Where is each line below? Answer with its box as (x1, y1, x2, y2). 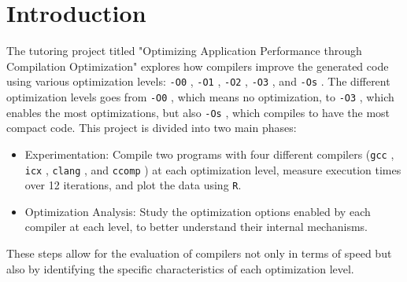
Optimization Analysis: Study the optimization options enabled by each (24, 203, 371, 219)
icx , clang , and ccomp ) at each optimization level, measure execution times (24, 161, 401, 178)
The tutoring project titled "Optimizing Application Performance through (6, 42, 362, 59)
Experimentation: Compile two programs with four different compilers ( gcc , (24, 145, 394, 162)
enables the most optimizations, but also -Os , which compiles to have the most (6, 104, 390, 120)
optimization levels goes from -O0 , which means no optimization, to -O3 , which (6, 88, 394, 104)
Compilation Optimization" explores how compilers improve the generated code (6, 57, 389, 74)
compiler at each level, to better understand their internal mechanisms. (24, 218, 368, 235)
